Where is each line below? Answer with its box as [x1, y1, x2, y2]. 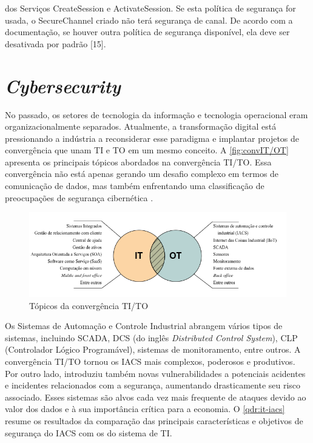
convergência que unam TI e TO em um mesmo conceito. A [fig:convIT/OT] [5, 144, 289, 156]
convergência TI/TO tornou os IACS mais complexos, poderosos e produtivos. [5, 355, 295, 367]
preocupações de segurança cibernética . [5, 191, 153, 204]
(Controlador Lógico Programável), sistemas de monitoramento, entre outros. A [5, 343, 301, 356]
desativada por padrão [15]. [5, 37, 106, 50]
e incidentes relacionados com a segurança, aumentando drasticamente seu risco [5, 379, 301, 391]
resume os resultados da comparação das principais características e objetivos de [5, 414, 303, 427]
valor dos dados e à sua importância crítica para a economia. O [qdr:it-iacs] [5, 402, 285, 415]
